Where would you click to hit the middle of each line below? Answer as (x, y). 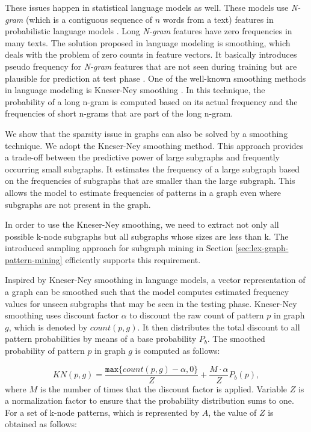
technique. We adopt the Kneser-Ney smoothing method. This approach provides (154, 145)
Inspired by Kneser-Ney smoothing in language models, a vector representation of (155, 280)
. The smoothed (236, 339)
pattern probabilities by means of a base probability (101, 339)
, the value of (232, 412)
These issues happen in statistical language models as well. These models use (147, 7)
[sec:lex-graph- (262, 248)
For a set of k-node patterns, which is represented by (102, 412)
